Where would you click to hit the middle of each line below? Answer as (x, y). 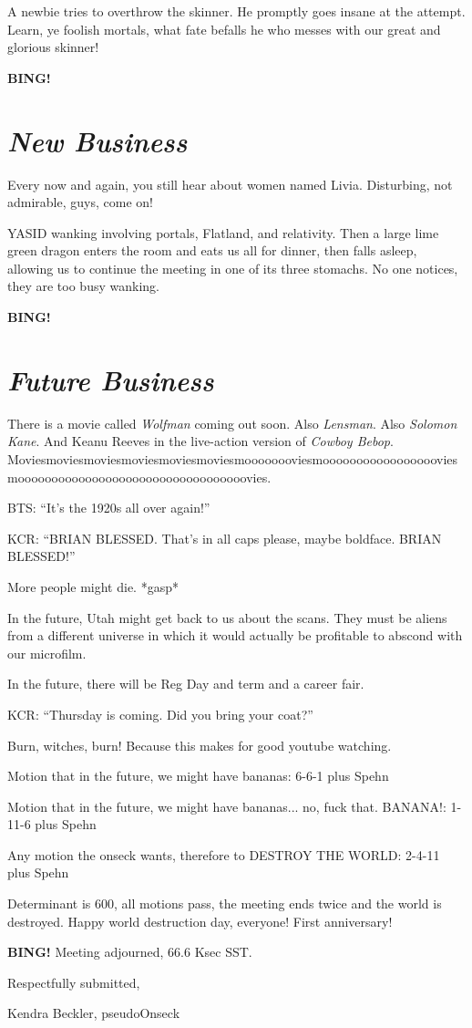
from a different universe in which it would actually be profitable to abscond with (235, 635)
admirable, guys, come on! (80, 202)
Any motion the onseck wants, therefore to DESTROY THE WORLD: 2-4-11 (224, 854)
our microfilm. (47, 653)
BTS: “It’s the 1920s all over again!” (109, 508)
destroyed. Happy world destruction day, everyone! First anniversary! (200, 921)
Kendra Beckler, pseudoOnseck (94, 1013)
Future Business (111, 379)
